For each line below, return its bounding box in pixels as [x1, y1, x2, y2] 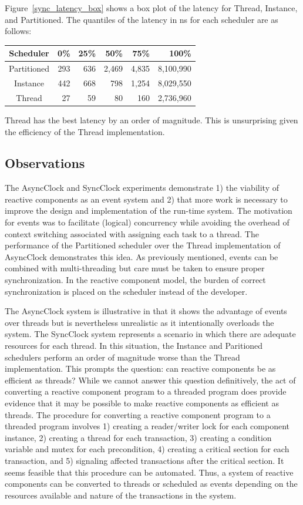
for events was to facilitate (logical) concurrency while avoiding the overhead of [5, 216, 289, 228]
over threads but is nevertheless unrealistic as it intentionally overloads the [5, 316, 274, 328]
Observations [5, 154, 85, 172]
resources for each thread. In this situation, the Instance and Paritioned [5, 339, 263, 352]
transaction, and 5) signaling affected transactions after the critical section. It [5, 454, 284, 466]
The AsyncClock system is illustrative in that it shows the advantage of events [5, 305, 287, 317]
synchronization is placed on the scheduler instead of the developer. [5, 285, 248, 297]
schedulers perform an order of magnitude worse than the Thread [5, 351, 240, 363]
